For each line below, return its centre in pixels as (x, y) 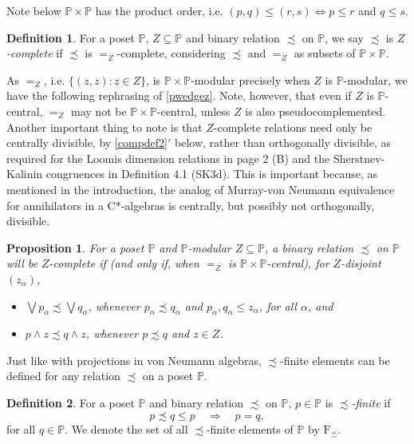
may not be (99, 111)
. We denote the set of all (126, 428)
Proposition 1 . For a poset (75, 247)
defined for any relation (63, 376)
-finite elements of (250, 428)
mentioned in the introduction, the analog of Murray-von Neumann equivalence (201, 189)
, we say (344, 37)
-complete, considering (171, 53)
